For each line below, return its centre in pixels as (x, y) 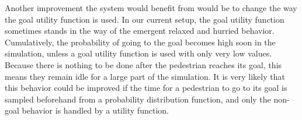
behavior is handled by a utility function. (95, 110)
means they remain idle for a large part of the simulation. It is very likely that (145, 76)
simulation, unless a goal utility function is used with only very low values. (138, 53)
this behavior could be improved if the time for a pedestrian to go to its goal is (146, 88)
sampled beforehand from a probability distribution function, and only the (138, 99)
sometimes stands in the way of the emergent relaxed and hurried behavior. (140, 31)
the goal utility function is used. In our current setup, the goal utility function (145, 19)
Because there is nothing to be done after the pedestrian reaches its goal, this (143, 64)
